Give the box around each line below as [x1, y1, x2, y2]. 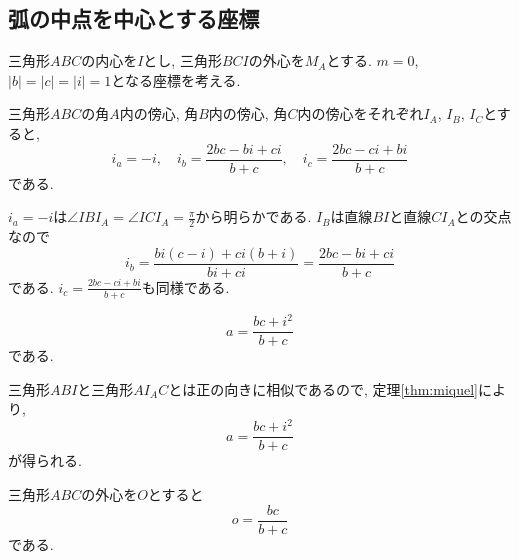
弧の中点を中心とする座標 [8, 3, 260, 34]
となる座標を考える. [111, 69, 241, 90]
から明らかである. [195, 206, 312, 227]
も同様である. [141, 276, 230, 297]
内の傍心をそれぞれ [297, 103, 424, 124]
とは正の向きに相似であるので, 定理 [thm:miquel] [168, 378, 478, 399]
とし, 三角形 [143, 50, 222, 71]
